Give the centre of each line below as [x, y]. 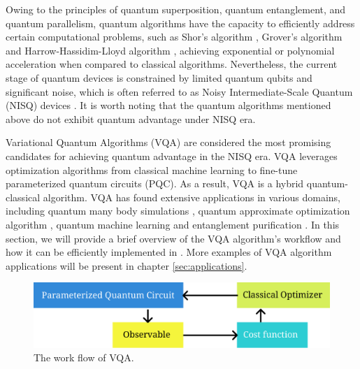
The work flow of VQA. [84, 357]
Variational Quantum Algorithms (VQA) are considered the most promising [168, 142]
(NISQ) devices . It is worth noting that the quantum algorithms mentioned [168, 105]
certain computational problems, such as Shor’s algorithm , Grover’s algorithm [174, 37]
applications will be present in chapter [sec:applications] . [127, 265]
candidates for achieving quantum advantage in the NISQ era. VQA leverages [172, 155]
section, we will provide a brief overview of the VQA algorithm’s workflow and [173, 238]
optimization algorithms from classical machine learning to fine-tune [152, 169]
